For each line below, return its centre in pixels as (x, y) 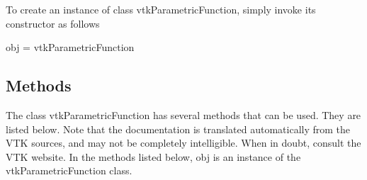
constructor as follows (53, 23)
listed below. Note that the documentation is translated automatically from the (178, 129)
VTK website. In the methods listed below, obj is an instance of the (153, 156)
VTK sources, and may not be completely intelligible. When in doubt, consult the (183, 143)
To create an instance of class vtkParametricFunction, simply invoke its (161, 9)
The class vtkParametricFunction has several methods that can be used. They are (183, 114)
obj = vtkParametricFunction (70, 47)
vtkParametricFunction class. (69, 170)
